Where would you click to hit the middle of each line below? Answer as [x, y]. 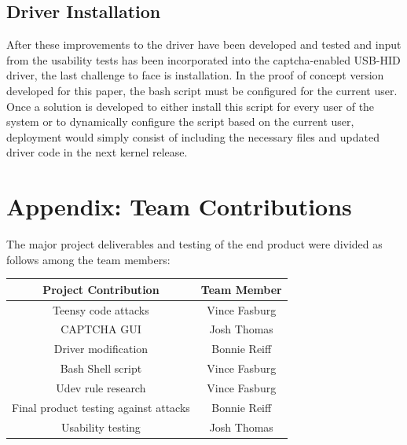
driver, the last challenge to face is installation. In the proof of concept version [195, 75]
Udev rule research [101, 387]
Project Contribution [101, 289]
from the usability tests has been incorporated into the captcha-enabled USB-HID [203, 59]
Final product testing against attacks [101, 407]
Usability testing [101, 427]
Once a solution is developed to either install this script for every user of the [191, 106]
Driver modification [101, 349]
